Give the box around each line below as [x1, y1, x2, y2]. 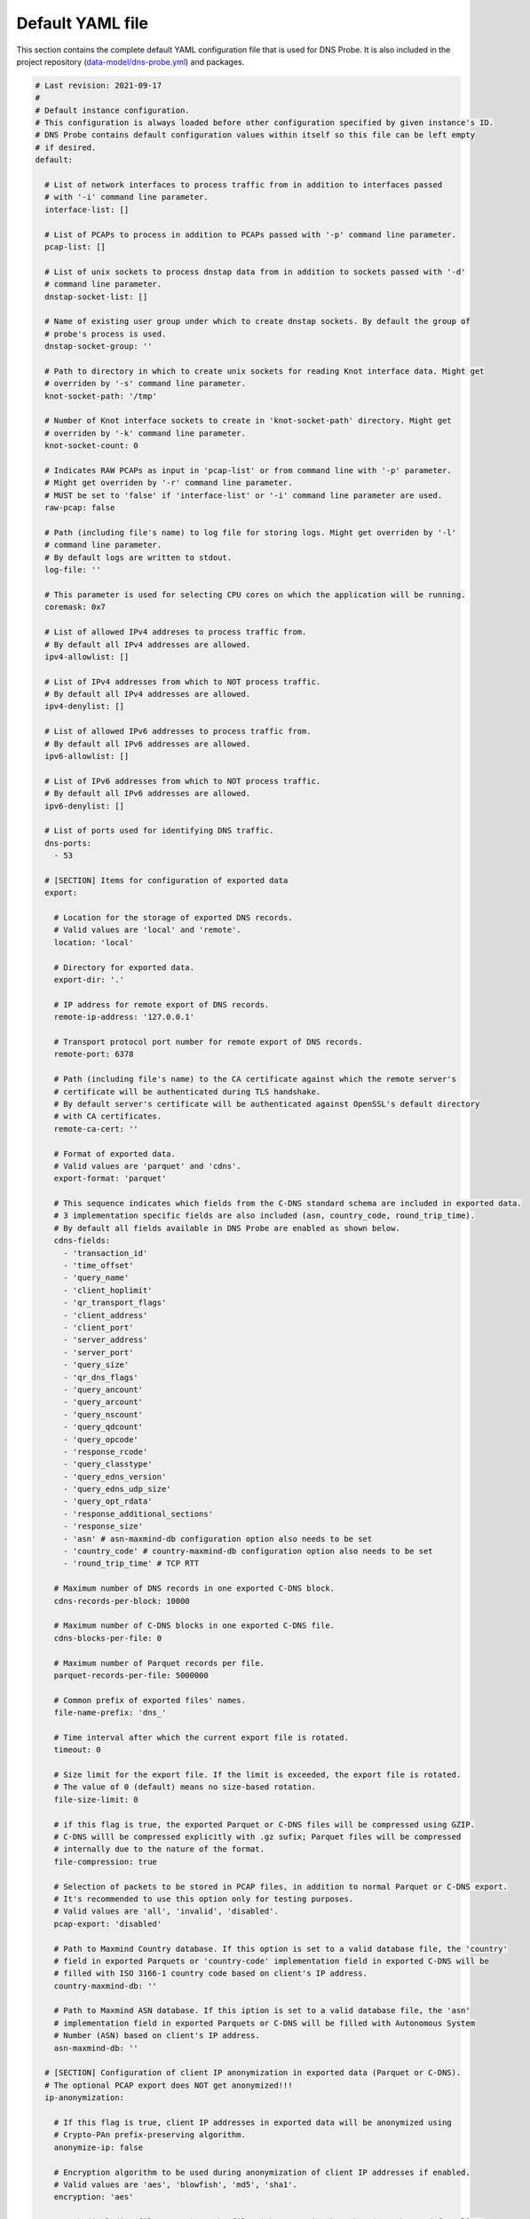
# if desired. [35, 142, 97, 153]
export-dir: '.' [53, 975, 124, 985]
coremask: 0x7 [44, 602, 107, 612]
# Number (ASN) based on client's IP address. [53, 2031, 261, 2041]
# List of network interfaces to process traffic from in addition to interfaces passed [44, 180, 443, 190]
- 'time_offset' [63, 1260, 134, 1271]
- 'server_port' [63, 1347, 134, 1357]
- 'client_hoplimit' [63, 1285, 153, 1295]
